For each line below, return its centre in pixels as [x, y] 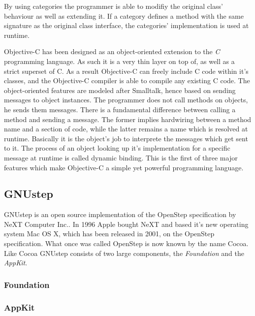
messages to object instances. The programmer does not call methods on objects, [126, 100]
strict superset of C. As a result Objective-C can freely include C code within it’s [126, 71]
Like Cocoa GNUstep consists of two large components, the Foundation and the [124, 253]
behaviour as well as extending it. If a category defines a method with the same [124, 16]
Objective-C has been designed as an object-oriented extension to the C [112, 51]
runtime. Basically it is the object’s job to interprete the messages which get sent [126, 138]
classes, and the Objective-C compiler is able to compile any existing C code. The [127, 80]
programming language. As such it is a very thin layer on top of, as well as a [119, 61]
